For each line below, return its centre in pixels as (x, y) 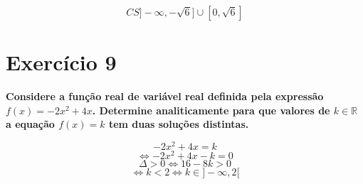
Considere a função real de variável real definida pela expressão (165, 96)
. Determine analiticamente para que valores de (211, 110)
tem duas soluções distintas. (179, 124)
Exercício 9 (61, 62)
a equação (30, 124)
